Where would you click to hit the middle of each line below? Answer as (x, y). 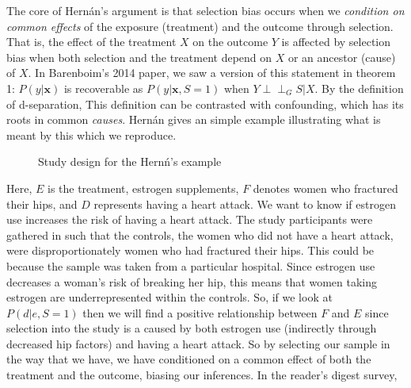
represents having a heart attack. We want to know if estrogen (245, 204)
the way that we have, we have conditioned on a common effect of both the (189, 359)
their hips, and (42, 204)
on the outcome (230, 42)
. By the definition (359, 88)
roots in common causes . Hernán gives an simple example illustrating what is (194, 119)
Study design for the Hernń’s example (130, 161)
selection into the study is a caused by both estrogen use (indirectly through (192, 328)
